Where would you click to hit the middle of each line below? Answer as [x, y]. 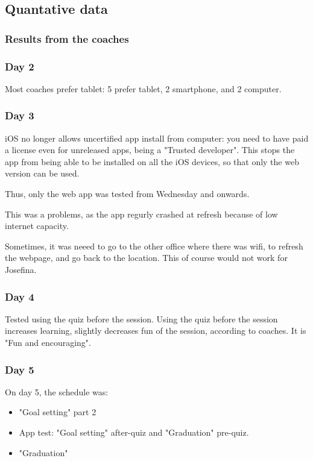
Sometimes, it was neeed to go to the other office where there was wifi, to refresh [154, 246]
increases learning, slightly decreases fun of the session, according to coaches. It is [156, 331]
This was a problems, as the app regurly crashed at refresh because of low [141, 214]
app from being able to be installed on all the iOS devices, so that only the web [152, 161]
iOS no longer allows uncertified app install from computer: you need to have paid [157, 138]
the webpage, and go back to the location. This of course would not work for [146, 258]
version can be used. [42, 173]
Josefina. [21, 269]
